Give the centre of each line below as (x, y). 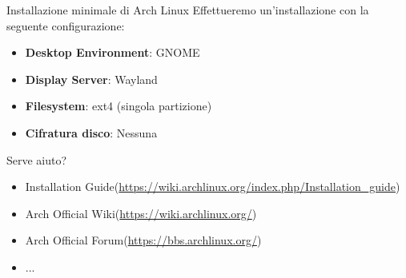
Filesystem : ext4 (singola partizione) (119, 106)
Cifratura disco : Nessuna (91, 132)
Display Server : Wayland (91, 79)
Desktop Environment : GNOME (113, 52)
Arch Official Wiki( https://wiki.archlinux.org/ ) (141, 213)
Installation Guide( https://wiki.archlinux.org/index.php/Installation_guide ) (213, 187)
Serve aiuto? (37, 159)
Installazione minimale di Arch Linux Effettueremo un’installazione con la (188, 10)
